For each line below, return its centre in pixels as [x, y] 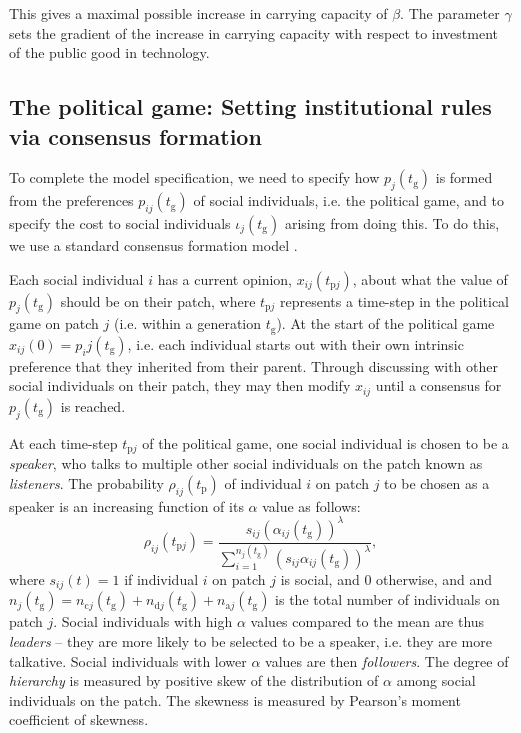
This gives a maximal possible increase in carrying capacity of [198, 13]
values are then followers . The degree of [387, 660]
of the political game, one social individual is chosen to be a [325, 442]
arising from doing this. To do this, [392, 222]
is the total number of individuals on [387, 599]
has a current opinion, [224, 278]
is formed [464, 177]
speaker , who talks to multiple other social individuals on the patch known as [246, 463]
